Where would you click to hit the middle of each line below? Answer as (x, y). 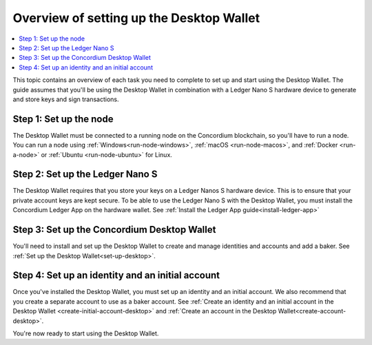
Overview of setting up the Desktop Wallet (136, 18)
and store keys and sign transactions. (66, 99)
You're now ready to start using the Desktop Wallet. (86, 333)
